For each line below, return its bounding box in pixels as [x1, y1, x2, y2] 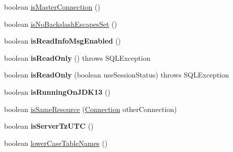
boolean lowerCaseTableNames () [4, 137, 108, 148]
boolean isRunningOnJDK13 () [4, 86, 110, 97]
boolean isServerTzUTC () [4, 121, 94, 131]
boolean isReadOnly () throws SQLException [4, 52, 151, 63]
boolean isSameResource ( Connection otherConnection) [4, 103, 177, 114]
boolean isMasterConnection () [4, 2, 100, 12]
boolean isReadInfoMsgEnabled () [4, 35, 121, 46]
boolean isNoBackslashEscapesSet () [4, 18, 118, 29]
